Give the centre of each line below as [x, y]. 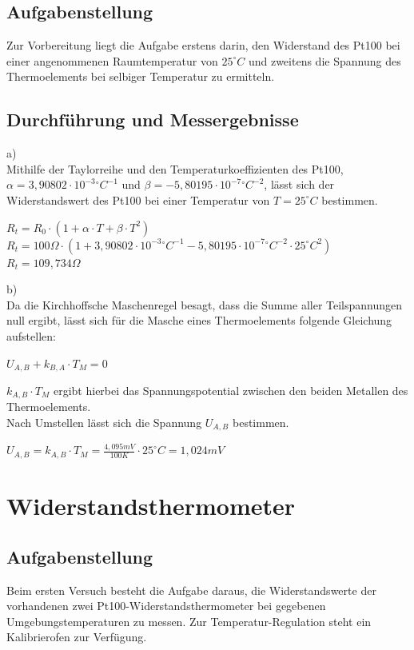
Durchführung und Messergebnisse [153, 120]
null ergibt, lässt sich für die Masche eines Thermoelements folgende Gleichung [199, 320]
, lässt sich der [299, 184]
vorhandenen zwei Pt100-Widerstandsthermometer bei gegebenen [166, 606]
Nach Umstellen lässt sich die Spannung [104, 423]
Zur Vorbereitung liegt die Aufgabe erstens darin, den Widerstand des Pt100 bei [203, 45]
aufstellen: [31, 335]
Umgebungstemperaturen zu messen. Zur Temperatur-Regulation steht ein [189, 621]
